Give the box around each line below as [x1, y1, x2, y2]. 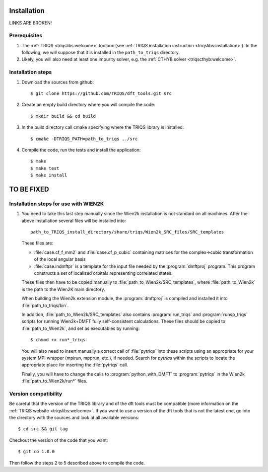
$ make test [30, 165, 60, 171]
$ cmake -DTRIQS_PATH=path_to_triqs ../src [30, 136, 138, 142]
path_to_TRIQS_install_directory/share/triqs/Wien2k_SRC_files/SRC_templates [30, 229, 224, 235]
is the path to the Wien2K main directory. [21, 286, 105, 292]
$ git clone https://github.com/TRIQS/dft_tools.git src [30, 90, 172, 96]
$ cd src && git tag [18, 426, 68, 432]
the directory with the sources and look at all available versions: [9, 414, 139, 420]
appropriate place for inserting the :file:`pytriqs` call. [21, 362, 129, 368]
